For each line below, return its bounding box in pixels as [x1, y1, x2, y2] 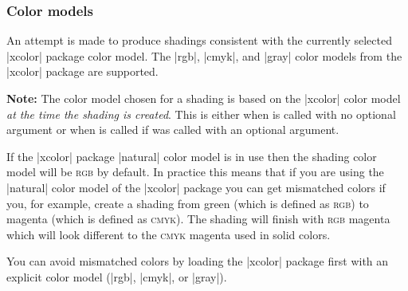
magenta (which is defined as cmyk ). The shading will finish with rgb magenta [6, 210, 390, 227]
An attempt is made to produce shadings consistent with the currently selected [6, 32, 392, 49]
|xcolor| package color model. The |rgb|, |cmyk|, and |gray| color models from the [6, 47, 402, 64]
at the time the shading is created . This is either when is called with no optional [6, 105, 396, 122]
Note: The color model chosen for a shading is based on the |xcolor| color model [6, 90, 401, 106]
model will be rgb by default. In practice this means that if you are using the [6, 163, 384, 180]
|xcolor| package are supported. [6, 63, 159, 80]
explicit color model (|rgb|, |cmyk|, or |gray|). [6, 268, 227, 285]
